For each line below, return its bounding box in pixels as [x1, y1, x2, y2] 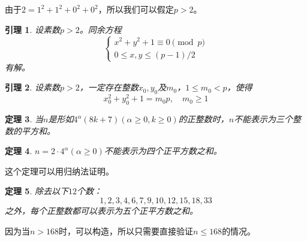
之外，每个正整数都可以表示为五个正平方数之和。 [5, 204, 198, 217]
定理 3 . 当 [5, 113, 43, 125]
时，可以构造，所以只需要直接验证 [59, 224, 194, 237]
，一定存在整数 [79, 81, 139, 94]
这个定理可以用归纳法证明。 [5, 164, 114, 177]
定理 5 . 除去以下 [5, 185, 68, 197]
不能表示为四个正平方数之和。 [104, 144, 222, 157]
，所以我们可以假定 [98, 3, 174, 15]
